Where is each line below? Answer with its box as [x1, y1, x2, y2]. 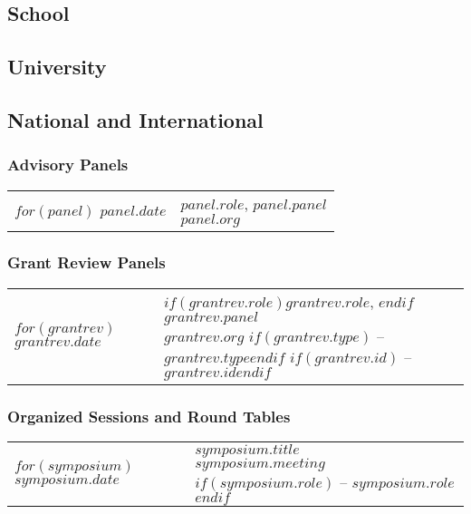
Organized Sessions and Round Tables [7, 404, 291, 427]
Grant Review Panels [7, 251, 166, 274]
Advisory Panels [7, 153, 129, 176]
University [7, 53, 107, 81]
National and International [7, 105, 264, 133]
